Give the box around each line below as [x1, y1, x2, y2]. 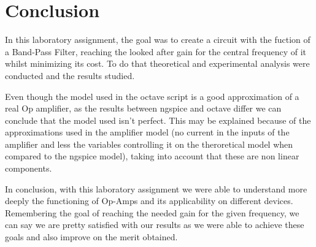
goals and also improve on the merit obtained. [5, 230, 178, 243]
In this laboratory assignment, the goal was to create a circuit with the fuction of [5, 33, 310, 46]
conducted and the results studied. [5, 69, 135, 82]
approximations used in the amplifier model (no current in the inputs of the [5, 126, 290, 139]
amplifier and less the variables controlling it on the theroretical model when [5, 137, 293, 150]
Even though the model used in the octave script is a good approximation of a [5, 89, 299, 102]
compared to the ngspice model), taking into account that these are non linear [5, 150, 299, 162]
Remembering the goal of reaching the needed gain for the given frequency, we [5, 206, 299, 219]
